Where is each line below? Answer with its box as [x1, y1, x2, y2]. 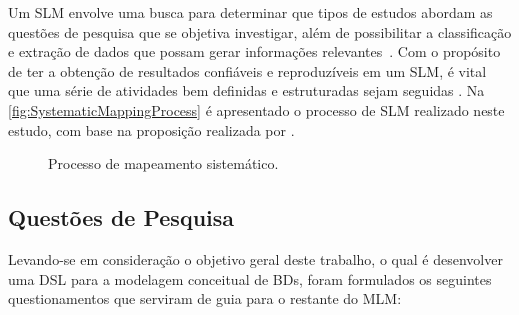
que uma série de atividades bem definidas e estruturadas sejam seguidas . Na [8, 80, 485, 101]
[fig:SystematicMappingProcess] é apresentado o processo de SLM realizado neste [8, 99, 505, 120]
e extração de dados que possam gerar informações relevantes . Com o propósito [8, 41, 501, 62]
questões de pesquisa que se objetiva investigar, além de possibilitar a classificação [8, 21, 512, 42]
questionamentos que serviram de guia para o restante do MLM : [8, 288, 402, 309]
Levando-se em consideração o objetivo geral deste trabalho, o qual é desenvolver [8, 248, 503, 269]
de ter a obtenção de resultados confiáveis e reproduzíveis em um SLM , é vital [8, 60, 487, 81]
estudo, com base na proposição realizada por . [8, 119, 295, 140]
